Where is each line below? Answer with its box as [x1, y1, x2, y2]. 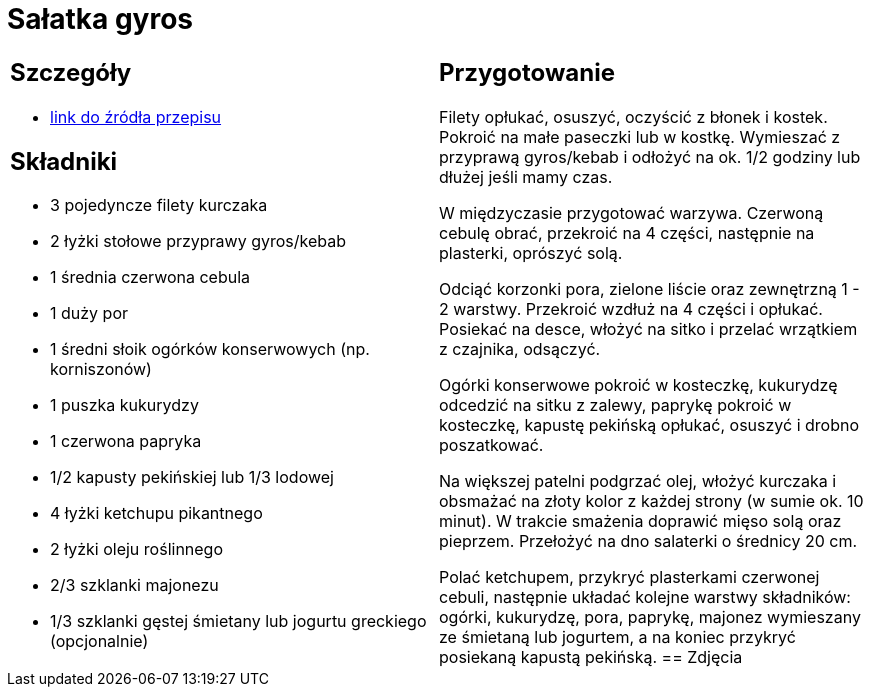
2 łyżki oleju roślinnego [50, 539, 224, 560]
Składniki [10, 146, 118, 176]
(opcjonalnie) [50, 631, 149, 652]
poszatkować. [439, 435, 544, 456]
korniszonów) [50, 359, 152, 380]
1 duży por [50, 303, 129, 324]
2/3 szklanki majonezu [50, 575, 219, 596]
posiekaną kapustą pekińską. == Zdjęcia [439, 647, 743, 668]
